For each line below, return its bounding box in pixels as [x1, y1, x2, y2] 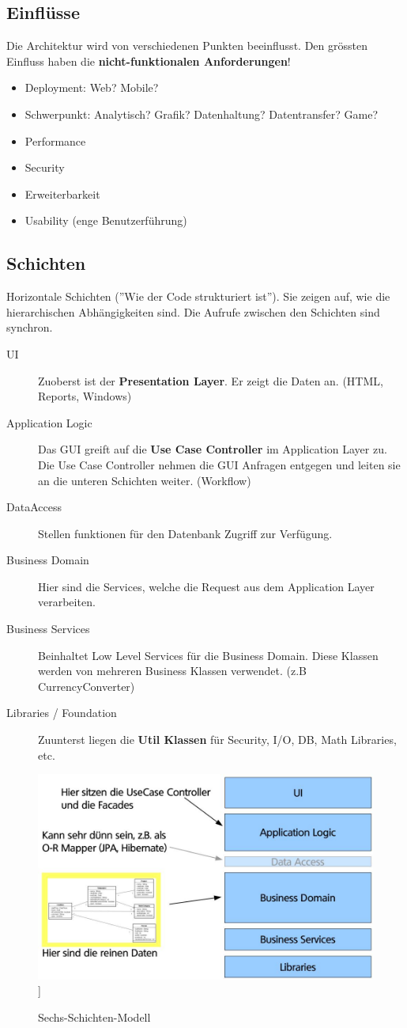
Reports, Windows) [38, 388, 132, 404]
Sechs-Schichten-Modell [38, 1009, 151, 1026]
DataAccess [6, 499, 62, 515]
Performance [24, 132, 86, 149]
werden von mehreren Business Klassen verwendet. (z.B [38, 662, 307, 679]
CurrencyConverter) [38, 677, 135, 694]
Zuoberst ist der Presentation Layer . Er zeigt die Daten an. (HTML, [38, 372, 383, 389]
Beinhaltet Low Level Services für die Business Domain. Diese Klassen [38, 647, 379, 663]
